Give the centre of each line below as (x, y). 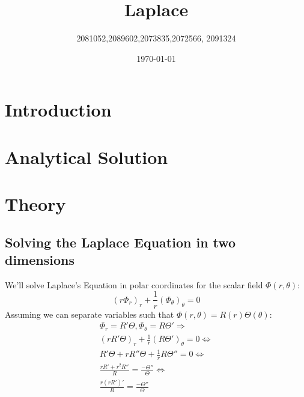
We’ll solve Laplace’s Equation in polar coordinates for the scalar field (134, 284)
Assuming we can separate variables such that (90, 314)
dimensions (40, 260)
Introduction (58, 110)
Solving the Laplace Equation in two (120, 242)
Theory (35, 204)
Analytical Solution (87, 156)
